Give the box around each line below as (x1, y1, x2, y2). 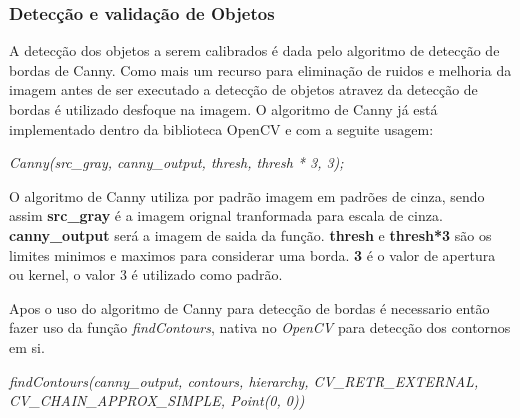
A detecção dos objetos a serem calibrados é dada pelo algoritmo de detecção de (9, 40, 500, 61)
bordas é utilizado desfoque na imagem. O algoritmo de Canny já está (9, 99, 438, 119)
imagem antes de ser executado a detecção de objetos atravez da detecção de (9, 79, 478, 100)
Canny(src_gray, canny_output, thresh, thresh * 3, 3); (9, 152, 344, 173)
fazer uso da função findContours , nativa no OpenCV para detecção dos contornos (9, 317, 511, 338)
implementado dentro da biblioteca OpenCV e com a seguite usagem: (9, 118, 434, 139)
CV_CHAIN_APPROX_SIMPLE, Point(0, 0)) (9, 390, 305, 411)
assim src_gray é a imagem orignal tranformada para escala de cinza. (9, 205, 443, 226)
